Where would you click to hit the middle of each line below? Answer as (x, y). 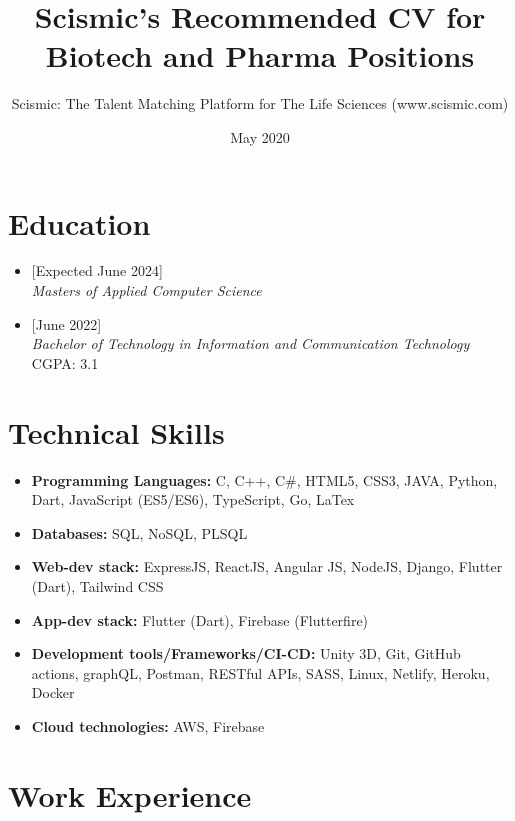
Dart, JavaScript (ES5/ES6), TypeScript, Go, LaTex (193, 499)
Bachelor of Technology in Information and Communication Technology (250, 343)
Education (79, 222)
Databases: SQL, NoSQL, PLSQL (139, 532)
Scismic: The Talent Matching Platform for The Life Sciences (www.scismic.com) (260, 103)
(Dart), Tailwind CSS (97, 585)
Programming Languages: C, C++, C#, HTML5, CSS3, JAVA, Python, (264, 479)
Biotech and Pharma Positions (260, 55)
